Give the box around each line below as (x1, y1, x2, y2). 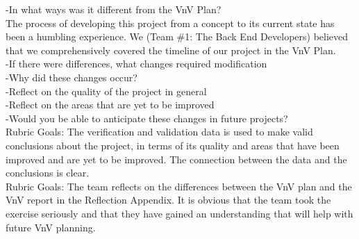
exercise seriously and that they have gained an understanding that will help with (6, 206, 353, 220)
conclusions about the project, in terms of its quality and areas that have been (6, 138, 340, 152)
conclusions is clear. (6, 165, 90, 180)
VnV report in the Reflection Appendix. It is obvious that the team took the (6, 192, 331, 207)
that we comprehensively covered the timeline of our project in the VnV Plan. (6, 42, 336, 57)
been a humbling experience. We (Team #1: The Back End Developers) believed (6, 29, 349, 44)
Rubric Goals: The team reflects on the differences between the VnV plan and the (6, 179, 352, 193)
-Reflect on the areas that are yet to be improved (6, 97, 215, 112)
